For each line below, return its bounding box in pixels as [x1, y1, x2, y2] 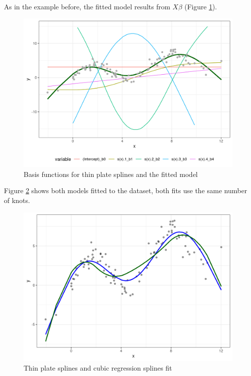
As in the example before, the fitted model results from [4, 1, 170, 11]
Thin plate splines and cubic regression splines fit [24, 362, 172, 373]
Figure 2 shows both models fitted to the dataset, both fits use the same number [4, 185, 247, 196]
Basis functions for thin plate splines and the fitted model [24, 169, 198, 179]
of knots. [4, 195, 30, 205]
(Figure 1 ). [184, 1, 217, 11]
